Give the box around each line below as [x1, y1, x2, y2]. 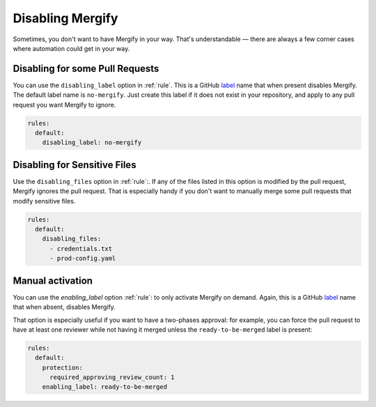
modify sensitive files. [13, 197, 76, 205]
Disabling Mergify [13, 10, 118, 26]
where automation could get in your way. [13, 44, 130, 52]
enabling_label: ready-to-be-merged [42, 383, 167, 391]
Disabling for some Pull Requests [13, 63, 159, 75]
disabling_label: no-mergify [42, 139, 142, 146]
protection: [42, 363, 84, 371]
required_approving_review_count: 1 [49, 374, 175, 381]
